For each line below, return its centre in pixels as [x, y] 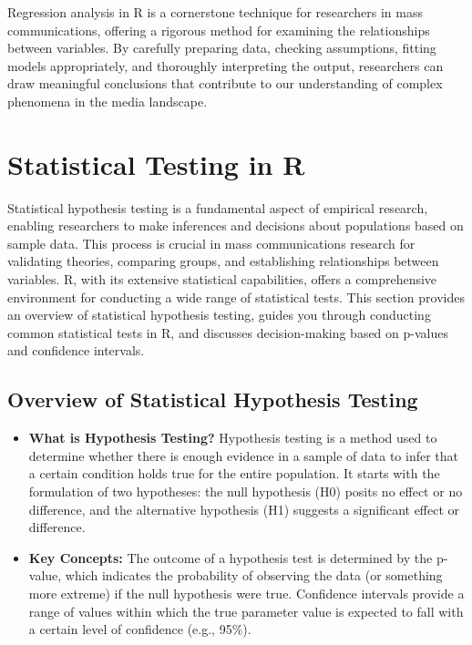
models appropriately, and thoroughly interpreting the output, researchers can [226, 65]
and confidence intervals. [76, 350]
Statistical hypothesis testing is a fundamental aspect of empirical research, [218, 207]
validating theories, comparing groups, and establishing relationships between [223, 261]
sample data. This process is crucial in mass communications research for [211, 243]
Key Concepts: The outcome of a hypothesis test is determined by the [231, 557]
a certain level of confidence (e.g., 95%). [140, 629]
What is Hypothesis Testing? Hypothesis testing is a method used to [233, 438]
